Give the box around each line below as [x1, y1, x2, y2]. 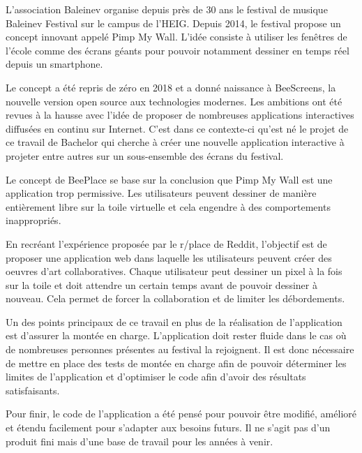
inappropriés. [6, 213, 61, 228]
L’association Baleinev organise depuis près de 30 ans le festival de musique [6, 2, 328, 16]
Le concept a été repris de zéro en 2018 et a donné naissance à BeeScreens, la [6, 80, 336, 94]
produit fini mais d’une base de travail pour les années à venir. [6, 433, 273, 448]
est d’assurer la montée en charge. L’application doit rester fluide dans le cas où [6, 328, 347, 343]
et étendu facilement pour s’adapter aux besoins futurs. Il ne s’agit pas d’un [6, 420, 331, 435]
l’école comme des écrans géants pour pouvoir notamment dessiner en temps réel [6, 43, 349, 57]
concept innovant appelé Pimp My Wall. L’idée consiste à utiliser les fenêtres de [6, 29, 347, 44]
